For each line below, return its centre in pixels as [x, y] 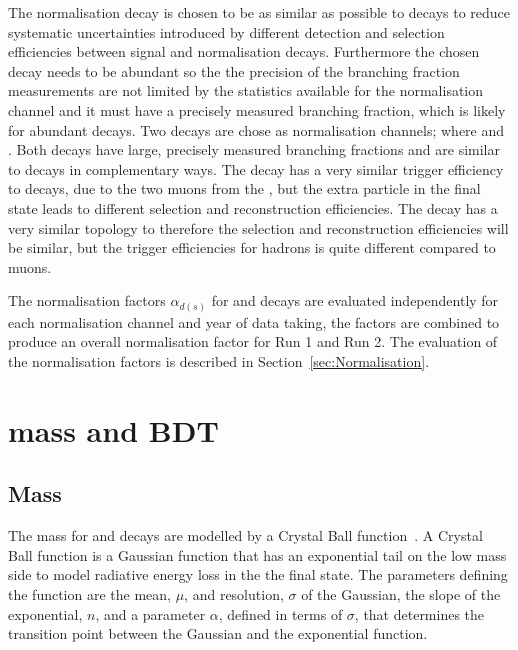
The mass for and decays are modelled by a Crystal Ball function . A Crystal [245, 535]
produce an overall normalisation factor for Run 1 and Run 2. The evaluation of [253, 341]
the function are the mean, [89, 593]
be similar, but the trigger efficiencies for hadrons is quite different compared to [252, 247]
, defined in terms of [280, 613]
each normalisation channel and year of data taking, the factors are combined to [254, 321]
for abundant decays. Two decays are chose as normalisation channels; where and [256, 129]
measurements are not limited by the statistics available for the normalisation [246, 90]
